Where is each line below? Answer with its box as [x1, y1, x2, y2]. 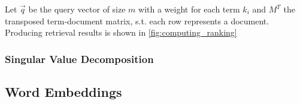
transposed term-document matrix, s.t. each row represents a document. [5, 14, 269, 27]
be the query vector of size [28, 3, 126, 15]
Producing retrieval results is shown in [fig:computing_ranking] [5, 26, 237, 39]
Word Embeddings [5, 83, 122, 101]
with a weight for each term [138, 3, 240, 15]
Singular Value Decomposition [5, 51, 154, 66]
